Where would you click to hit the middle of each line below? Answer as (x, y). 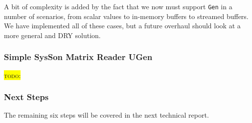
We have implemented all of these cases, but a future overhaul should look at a (122, 26)
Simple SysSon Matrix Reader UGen (78, 57)
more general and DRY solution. (52, 35)
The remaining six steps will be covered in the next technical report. (106, 115)
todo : (12, 75)
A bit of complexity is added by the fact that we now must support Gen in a (118, 6)
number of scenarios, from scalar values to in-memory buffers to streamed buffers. (126, 16)
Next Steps (26, 97)
